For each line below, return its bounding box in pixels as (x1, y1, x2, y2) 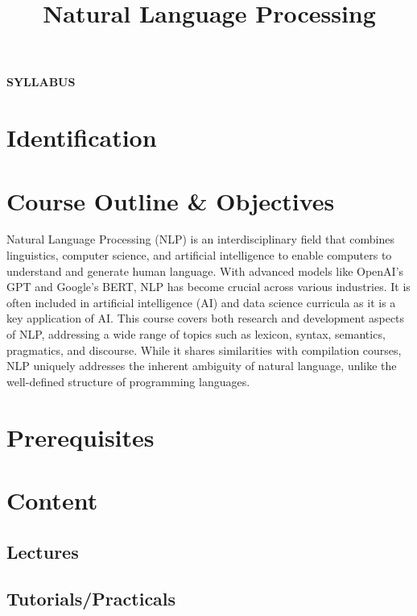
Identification (6, 121, 157, 154)
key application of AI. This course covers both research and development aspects (6, 310, 405, 327)
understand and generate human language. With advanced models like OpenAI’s (6, 262, 404, 279)
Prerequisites (6, 420, 155, 453)
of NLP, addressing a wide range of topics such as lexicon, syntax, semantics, (6, 326, 386, 343)
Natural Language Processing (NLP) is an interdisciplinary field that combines (6, 231, 395, 248)
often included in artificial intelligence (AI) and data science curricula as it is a (6, 293, 396, 310)
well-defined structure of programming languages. (6, 373, 250, 389)
